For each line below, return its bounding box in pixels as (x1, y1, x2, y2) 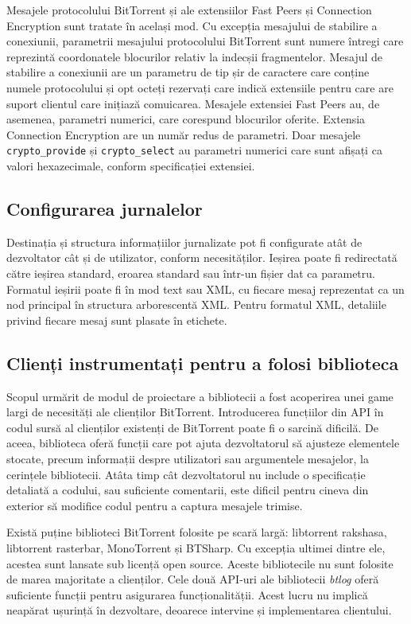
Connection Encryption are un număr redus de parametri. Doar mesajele (6, 126, 361, 142)
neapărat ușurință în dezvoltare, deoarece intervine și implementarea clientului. (6, 602, 392, 618)
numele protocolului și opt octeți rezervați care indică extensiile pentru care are (6, 79, 394, 96)
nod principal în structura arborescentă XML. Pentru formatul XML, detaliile (6, 296, 386, 313)
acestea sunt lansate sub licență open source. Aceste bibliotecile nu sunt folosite (6, 555, 394, 571)
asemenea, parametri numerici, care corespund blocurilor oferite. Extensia (6, 111, 366, 127)
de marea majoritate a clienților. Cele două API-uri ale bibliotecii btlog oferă (6, 571, 379, 587)
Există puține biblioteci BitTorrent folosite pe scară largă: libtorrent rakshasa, (6, 524, 387, 540)
